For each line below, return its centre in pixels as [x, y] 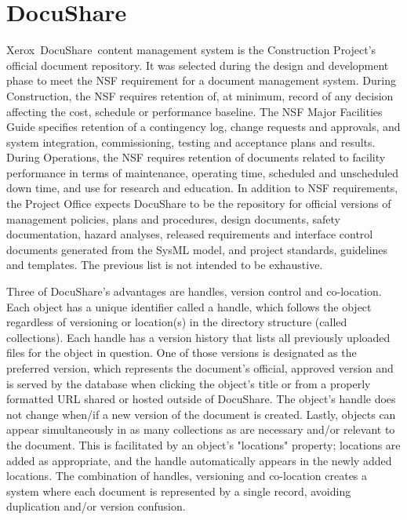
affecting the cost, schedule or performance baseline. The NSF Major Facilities [194, 111]
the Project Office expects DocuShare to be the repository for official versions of [199, 204]
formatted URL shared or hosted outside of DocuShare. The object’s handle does [201, 399]
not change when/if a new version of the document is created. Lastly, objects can [201, 414]
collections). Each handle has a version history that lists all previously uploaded [198, 337]
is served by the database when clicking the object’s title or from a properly [189, 383]
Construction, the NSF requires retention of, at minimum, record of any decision [200, 95]
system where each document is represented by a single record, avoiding [179, 491]
